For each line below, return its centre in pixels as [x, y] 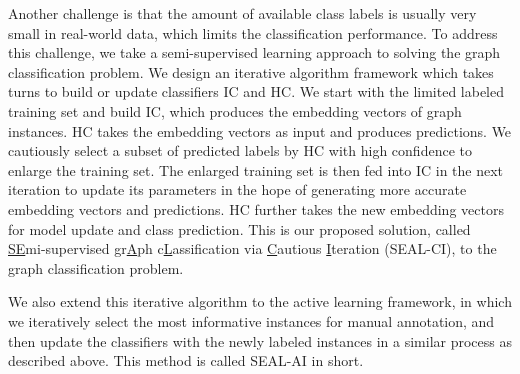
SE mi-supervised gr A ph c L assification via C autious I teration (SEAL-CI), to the [252, 248]
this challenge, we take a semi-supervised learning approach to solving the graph [254, 52]
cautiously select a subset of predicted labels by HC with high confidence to [240, 150]
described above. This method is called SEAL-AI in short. [186, 360]
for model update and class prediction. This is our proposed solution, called [239, 228]
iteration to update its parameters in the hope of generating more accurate [237, 189]
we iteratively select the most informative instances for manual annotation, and [251, 320]
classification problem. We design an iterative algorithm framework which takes [251, 71]
